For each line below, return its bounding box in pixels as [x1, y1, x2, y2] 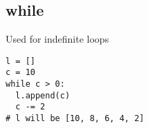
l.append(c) [15, 90, 71, 100]
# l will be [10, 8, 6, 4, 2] [6, 114, 145, 124]
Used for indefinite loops [6, 32, 109, 46]
